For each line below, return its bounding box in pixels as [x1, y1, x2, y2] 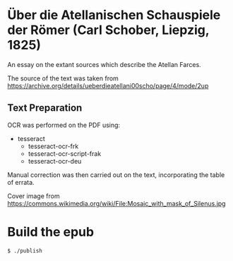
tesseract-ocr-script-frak [28, 149, 102, 158]
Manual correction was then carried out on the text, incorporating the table [7, 170, 225, 179]
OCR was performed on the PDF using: [7, 121, 121, 129]
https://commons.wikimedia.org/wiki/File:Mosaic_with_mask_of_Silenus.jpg [7, 199, 226, 207]
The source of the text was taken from [7, 74, 119, 83]
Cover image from [7, 191, 60, 200]
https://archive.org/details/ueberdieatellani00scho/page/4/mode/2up [7, 81, 209, 90]
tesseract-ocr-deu [28, 157, 82, 165]
